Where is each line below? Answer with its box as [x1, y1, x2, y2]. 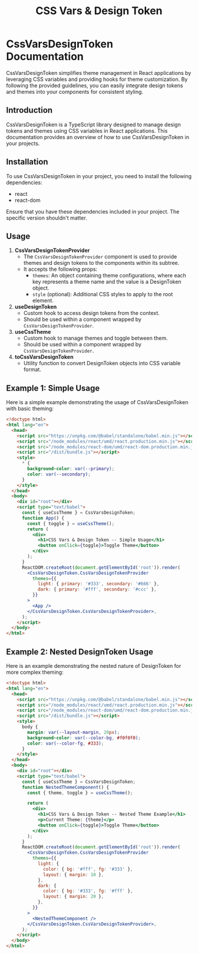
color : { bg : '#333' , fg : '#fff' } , [43, 888, 133, 894]
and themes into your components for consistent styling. [6, 88, 143, 95]
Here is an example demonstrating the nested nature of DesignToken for [6, 663, 181, 669]
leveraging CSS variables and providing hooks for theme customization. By [6, 76, 188, 83]
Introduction [6, 105, 53, 116]
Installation [6, 157, 48, 167]
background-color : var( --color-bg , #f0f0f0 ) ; [27, 735, 141, 741]
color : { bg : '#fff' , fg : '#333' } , [43, 866, 133, 872]
